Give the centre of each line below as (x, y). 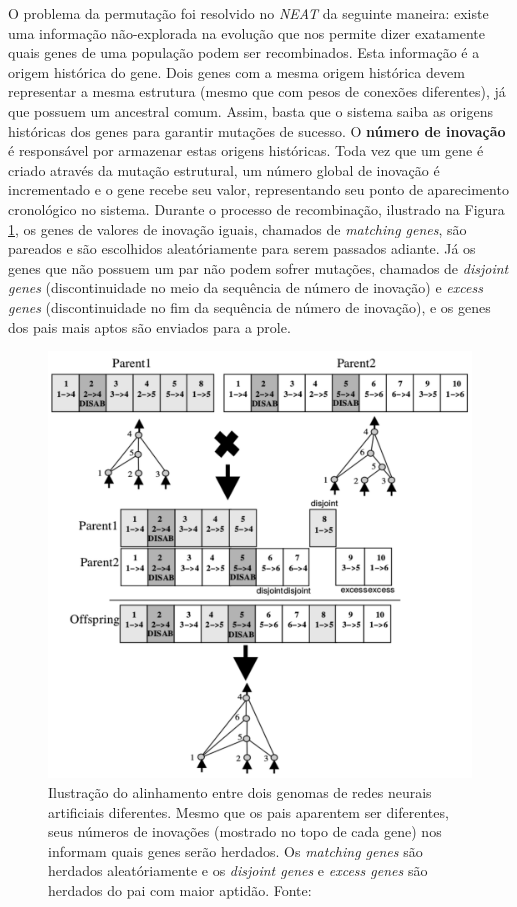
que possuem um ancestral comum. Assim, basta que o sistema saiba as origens (251, 110)
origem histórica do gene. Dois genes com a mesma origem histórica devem (236, 71)
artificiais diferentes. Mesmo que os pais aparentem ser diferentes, (248, 811)
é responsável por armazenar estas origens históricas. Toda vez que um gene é (246, 150)
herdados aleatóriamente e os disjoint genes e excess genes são (238, 870)
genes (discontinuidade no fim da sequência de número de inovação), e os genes (249, 306)
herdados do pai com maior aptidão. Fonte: (180, 889)
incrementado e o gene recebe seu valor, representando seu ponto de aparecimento (258, 189)
